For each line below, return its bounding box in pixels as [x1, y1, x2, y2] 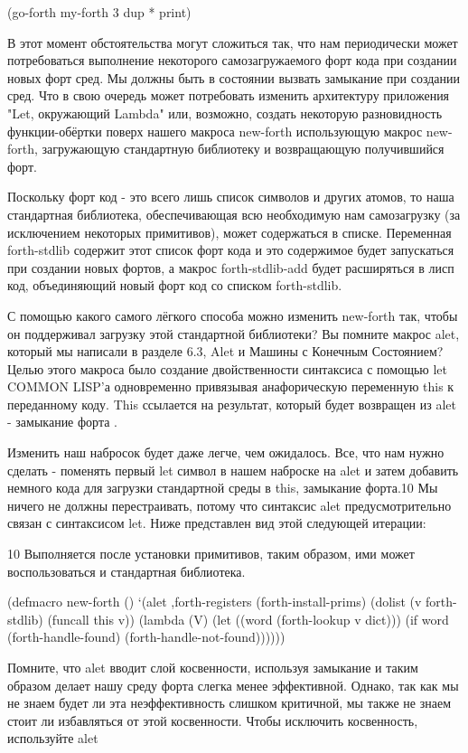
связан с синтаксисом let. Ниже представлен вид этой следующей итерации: [7, 513, 426, 532]
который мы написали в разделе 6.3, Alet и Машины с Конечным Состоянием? [7, 342, 444, 361]
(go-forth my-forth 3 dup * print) [7, 3, 192, 21]
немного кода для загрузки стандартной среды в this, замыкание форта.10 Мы [7, 478, 438, 497]
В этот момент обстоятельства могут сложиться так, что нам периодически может [7, 33, 458, 52]
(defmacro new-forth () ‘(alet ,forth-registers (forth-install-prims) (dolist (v [7, 592, 422, 611]
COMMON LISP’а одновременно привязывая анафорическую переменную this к [7, 377, 454, 396]
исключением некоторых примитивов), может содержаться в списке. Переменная [7, 222, 452, 241]
